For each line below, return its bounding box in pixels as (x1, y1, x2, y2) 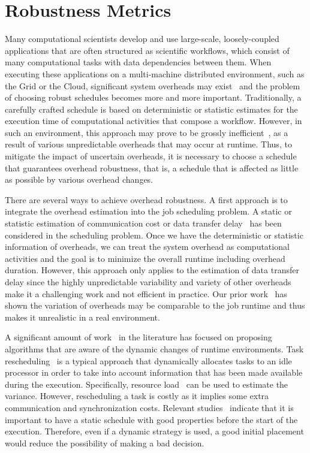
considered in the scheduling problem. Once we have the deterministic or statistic (5, 228, 303, 241)
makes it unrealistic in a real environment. (5, 310, 160, 323)
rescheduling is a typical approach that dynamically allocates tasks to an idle (5, 354, 292, 367)
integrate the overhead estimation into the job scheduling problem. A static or (5, 205, 292, 218)
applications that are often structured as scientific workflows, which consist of (5, 44, 290, 56)
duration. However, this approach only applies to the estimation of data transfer (5, 264, 299, 276)
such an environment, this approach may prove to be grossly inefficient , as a (5, 126, 288, 138)
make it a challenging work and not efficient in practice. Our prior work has (5, 287, 287, 300)
